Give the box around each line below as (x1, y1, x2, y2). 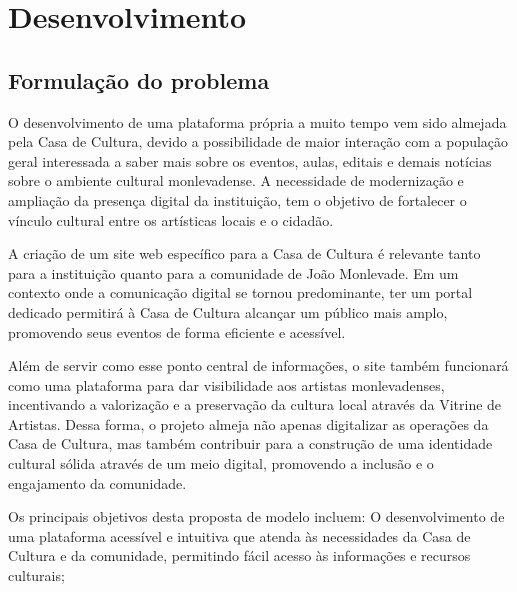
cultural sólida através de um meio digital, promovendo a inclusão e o (8, 453, 434, 474)
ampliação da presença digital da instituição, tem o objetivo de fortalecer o (8, 189, 467, 210)
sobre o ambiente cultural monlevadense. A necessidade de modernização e (8, 170, 464, 191)
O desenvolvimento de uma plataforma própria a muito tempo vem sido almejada (8, 111, 507, 132)
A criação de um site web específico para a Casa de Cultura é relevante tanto (8, 243, 481, 264)
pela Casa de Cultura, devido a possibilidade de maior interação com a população (8, 131, 509, 152)
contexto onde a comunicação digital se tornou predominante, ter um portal (8, 282, 473, 303)
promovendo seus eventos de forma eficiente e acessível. (8, 321, 346, 342)
